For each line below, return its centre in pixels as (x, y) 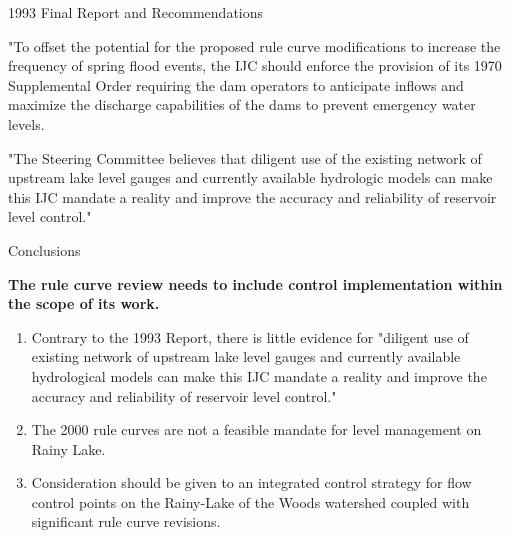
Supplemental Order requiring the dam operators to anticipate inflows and (236, 84)
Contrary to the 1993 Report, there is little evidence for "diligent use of (250, 336)
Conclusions (44, 249)
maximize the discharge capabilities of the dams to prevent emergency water (242, 104)
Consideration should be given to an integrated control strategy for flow (251, 482)
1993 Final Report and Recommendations (136, 12)
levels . (26, 123)
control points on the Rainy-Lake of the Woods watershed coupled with (250, 501)
